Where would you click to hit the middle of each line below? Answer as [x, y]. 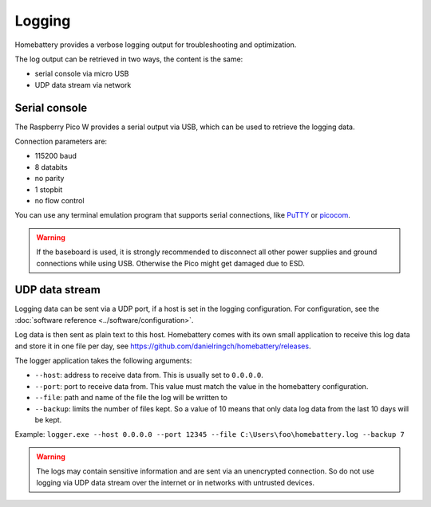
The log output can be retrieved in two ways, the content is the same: [129, 59]
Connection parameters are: [61, 141]
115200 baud [56, 156]
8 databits [51, 167]
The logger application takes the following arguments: [103, 360]
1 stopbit [49, 189]
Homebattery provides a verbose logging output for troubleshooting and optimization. [156, 45]
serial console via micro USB [82, 74]
